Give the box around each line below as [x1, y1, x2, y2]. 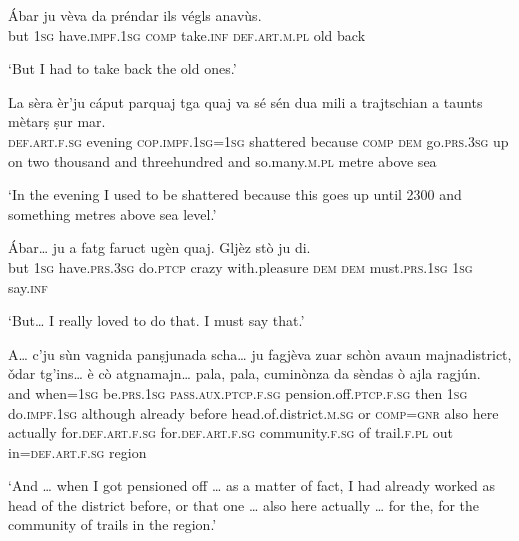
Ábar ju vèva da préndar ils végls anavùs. [8, 5, 262, 25]
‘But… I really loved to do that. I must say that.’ [8, 310, 305, 331]
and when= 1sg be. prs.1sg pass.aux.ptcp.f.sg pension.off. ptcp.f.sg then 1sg [8, 382, 468, 403]
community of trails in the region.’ [8, 514, 217, 535]
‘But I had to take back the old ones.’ [8, 58, 237, 79]
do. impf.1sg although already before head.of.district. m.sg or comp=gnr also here [8, 402, 499, 423]
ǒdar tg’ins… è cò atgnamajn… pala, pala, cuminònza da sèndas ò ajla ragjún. [8, 363, 481, 384]
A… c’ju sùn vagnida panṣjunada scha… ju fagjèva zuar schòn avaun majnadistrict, [8, 343, 512, 364]
